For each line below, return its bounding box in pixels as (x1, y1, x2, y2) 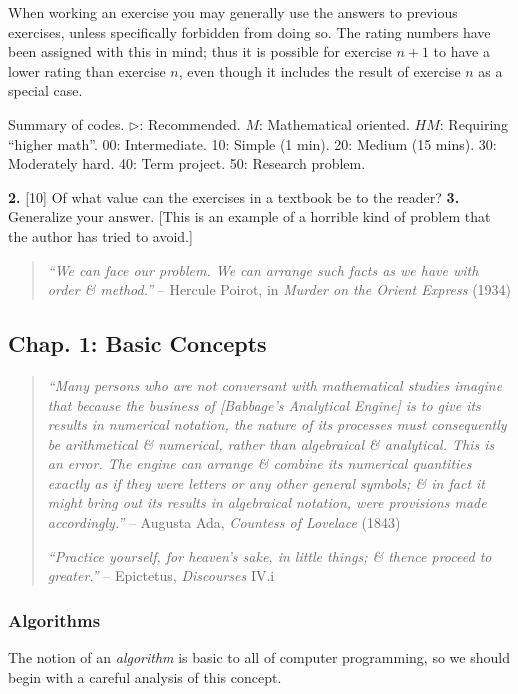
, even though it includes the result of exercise (178, 60, 461, 81)
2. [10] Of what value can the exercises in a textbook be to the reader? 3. (8, 186, 460, 207)
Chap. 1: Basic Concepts (8, 328, 267, 359)
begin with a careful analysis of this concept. (8, 666, 282, 687)
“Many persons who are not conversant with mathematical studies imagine (47, 374, 503, 395)
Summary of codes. (8, 113, 125, 134)
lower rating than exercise (8, 60, 166, 81)
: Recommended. (139, 113, 241, 134)
